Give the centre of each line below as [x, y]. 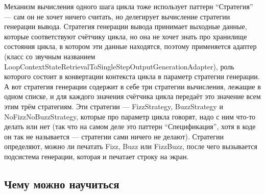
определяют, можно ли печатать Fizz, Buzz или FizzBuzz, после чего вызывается [131, 146]
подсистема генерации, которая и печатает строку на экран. [97, 156]
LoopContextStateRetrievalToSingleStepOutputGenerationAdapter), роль [119, 66]
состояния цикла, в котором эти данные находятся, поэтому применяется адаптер [130, 46]
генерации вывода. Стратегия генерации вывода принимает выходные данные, [126, 26]
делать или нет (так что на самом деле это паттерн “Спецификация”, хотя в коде [130, 126]
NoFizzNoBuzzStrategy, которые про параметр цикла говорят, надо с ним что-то [130, 116]
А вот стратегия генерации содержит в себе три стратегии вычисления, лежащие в [132, 86]
